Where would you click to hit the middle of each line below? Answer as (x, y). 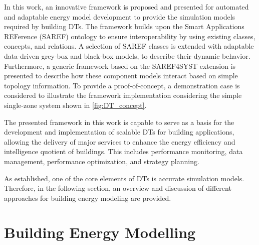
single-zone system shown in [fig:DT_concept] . (75, 105)
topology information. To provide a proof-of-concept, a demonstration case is (122, 85)
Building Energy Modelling (100, 232)
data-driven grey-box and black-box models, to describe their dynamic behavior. (127, 55)
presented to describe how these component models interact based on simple (121, 76)
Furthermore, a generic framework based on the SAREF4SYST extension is (120, 66)
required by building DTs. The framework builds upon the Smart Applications (124, 26)
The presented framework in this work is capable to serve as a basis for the (119, 122)
